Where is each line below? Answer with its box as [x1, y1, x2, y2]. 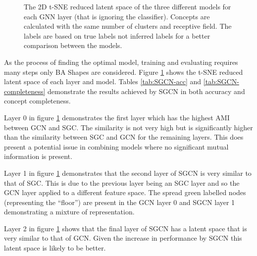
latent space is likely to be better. [4, 243, 106, 253]
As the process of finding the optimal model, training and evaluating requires [4, 56, 238, 67]
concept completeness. [4, 96, 71, 106]
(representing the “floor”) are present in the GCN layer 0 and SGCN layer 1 [4, 197, 235, 207]
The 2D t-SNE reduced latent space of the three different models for [24, 1, 231, 11]
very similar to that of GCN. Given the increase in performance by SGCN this [4, 233, 242, 243]
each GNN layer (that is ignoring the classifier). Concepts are [24, 11, 210, 21]
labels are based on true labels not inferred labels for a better [24, 30, 210, 41]
